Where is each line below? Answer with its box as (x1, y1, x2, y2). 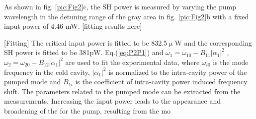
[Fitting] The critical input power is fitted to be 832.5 (4, 37, 168, 48)
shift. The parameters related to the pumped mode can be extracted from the (4, 86, 241, 96)
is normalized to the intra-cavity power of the (108, 66, 247, 77)
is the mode (213, 57, 249, 67)
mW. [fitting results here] (65, 21, 142, 31)
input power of (4, 21, 49, 31)
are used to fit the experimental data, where (65, 57, 200, 67)
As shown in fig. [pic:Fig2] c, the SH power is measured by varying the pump (4, 1, 236, 11)
